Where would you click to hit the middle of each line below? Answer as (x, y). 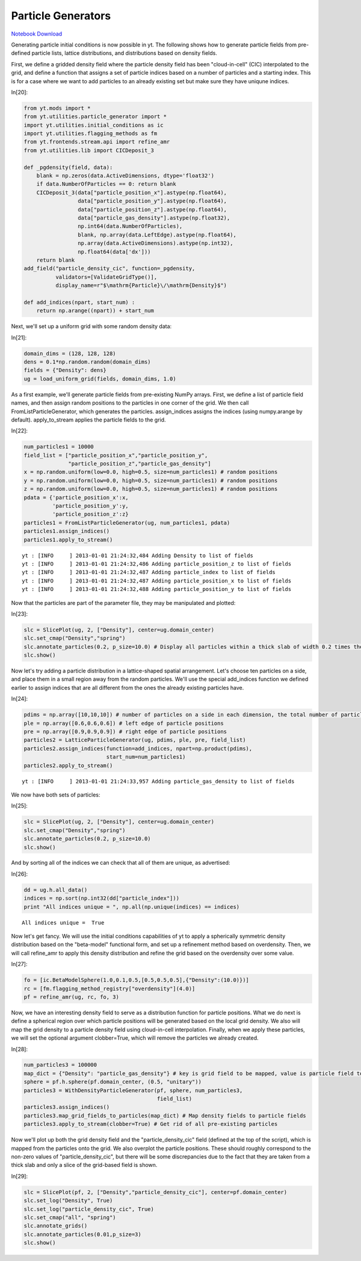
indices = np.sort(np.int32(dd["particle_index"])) (102, 898)
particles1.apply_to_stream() (68, 539)
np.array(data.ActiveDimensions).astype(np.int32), (155, 243)
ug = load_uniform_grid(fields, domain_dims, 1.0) (100, 379)
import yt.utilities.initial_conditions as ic (94, 125)
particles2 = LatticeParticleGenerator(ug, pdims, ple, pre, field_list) (135, 740)
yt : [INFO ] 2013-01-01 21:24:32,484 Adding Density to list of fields (138, 555)
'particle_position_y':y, (90, 506)
